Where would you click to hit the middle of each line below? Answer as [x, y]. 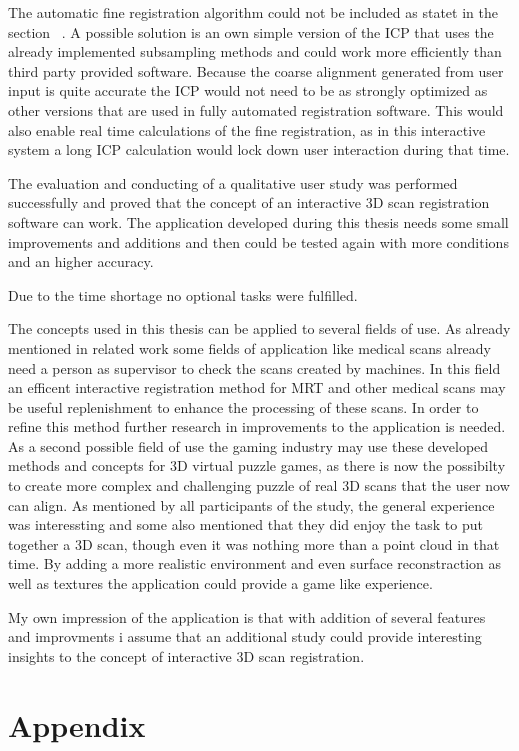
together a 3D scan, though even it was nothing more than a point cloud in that [254, 543]
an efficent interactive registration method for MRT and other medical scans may [257, 387]
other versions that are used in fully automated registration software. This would [256, 109]
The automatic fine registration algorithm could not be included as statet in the [253, 12]
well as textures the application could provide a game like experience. [220, 583]
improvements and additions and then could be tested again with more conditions [258, 241]
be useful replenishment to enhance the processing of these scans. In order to [243, 406]
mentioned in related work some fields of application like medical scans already [250, 347]
